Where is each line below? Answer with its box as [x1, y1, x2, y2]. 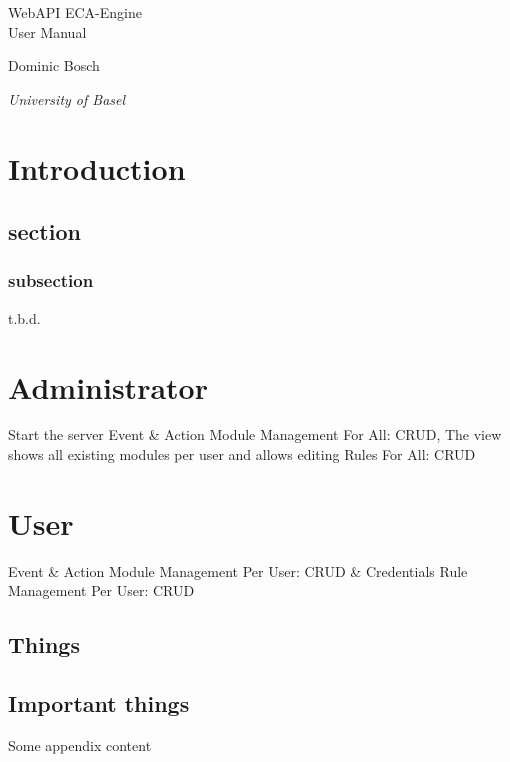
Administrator [8, 366, 208, 407]
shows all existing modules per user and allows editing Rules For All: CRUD [8, 444, 476, 465]
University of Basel [8, 88, 126, 109]
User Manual [8, 21, 87, 42]
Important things [8, 688, 190, 719]
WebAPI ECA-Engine [8, 2, 142, 22]
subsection [8, 268, 94, 293]
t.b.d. [8, 307, 41, 328]
